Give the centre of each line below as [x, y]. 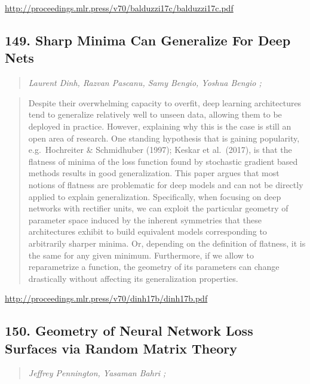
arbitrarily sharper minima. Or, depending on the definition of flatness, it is [167, 243]
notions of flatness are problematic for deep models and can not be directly [166, 184]
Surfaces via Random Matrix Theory [121, 348]
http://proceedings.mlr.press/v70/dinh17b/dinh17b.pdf [106, 298]
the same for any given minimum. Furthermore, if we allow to [141, 255]
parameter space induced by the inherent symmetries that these [145, 219]
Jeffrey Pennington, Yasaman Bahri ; [97, 373]
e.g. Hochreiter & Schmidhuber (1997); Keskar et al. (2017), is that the [160, 150]
